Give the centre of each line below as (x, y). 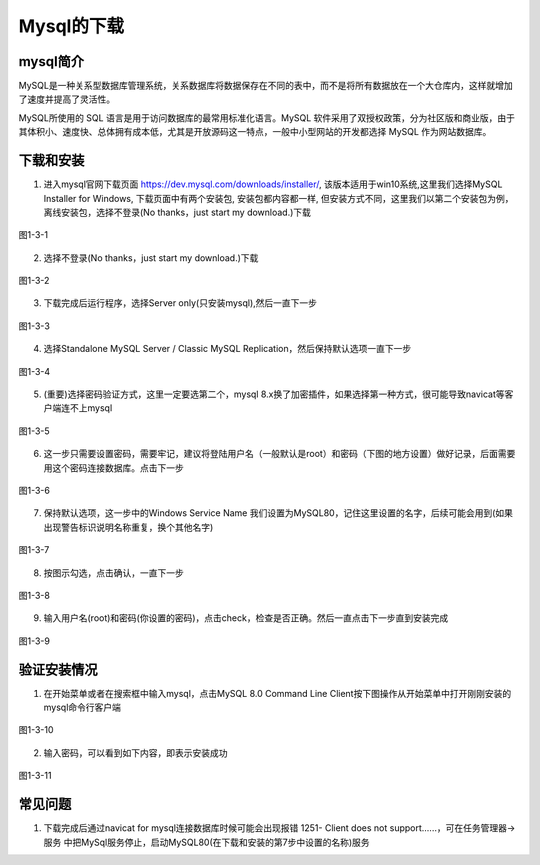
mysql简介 (51, 61)
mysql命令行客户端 (82, 707)
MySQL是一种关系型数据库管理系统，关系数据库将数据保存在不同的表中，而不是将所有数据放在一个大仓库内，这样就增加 (266, 86)
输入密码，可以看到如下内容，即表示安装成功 (135, 752)
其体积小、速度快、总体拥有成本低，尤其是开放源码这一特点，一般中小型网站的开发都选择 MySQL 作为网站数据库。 (255, 132)
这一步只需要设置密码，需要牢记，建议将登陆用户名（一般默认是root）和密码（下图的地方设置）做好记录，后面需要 (279, 454)
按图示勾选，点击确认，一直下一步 (113, 572)
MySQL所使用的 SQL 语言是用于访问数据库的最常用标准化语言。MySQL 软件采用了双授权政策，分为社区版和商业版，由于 (266, 117)
